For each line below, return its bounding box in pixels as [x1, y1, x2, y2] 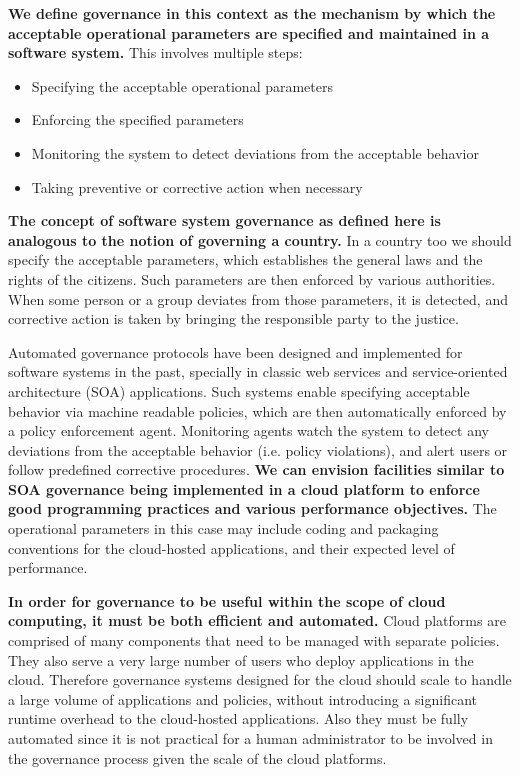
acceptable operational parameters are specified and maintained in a [8, 22, 490, 43]
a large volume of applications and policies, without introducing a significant [8, 688, 477, 709]
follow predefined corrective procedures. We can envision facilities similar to [8, 459, 505, 480]
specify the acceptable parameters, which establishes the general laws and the [8, 249, 483, 270]
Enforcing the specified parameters [31, 109, 244, 130]
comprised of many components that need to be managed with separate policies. [8, 630, 500, 651]
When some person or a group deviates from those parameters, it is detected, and [8, 288, 508, 309]
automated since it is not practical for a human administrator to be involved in [8, 728, 493, 748]
